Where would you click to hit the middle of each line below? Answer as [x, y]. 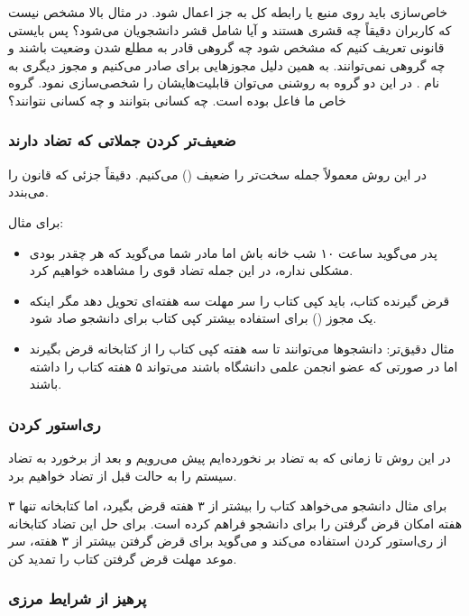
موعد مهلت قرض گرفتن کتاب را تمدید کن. [123, 558]
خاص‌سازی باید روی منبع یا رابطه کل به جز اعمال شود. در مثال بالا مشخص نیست [228, 12]
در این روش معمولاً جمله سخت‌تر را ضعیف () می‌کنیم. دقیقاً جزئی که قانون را [217, 174]
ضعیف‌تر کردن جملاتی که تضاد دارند [122, 140]
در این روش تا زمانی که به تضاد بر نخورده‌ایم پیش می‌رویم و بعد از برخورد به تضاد [230, 457]
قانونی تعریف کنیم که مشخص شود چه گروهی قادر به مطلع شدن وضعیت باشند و [226, 47]
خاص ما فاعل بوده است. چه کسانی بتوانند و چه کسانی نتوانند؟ [177, 100]
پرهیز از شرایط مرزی [78, 598]
